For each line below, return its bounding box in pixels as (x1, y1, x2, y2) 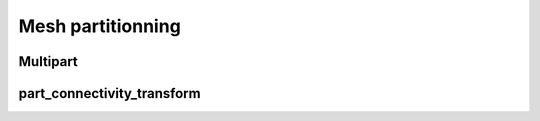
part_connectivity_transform (18, 85, 201, 102)
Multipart (18, 53, 79, 70)
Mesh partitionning (18, 15, 182, 37)
